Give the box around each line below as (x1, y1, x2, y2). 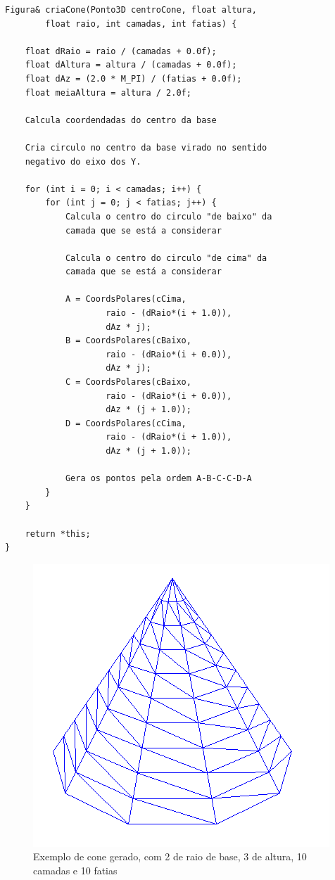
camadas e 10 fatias (33, 862, 118, 877)
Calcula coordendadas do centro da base (25, 115, 217, 125)
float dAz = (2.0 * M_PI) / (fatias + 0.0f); (25, 73, 242, 84)
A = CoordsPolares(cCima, (65, 294, 187, 305)
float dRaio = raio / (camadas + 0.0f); (25, 46, 217, 56)
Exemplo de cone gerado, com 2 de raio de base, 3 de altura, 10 (33, 849, 307, 864)
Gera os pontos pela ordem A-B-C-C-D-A (65, 473, 252, 484)
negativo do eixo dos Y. (25, 156, 141, 167)
